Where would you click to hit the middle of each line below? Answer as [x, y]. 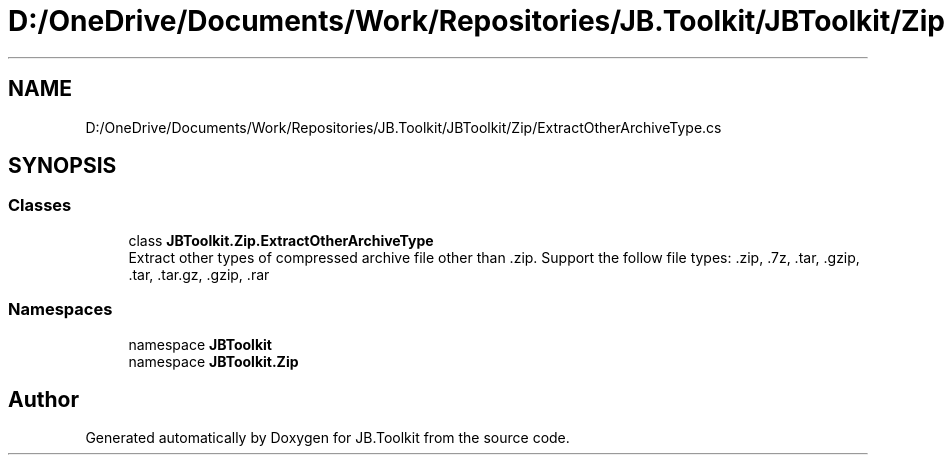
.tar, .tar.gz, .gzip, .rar [199, 274]
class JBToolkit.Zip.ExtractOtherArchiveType [281, 240]
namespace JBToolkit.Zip [213, 361]
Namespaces [60, 309]
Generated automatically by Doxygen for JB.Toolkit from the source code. [327, 438]
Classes [40, 205]
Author [43, 399]
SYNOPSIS [62, 166]
